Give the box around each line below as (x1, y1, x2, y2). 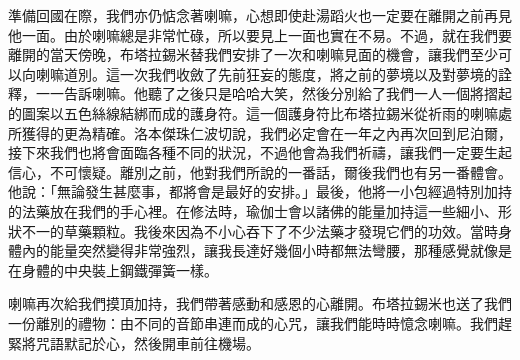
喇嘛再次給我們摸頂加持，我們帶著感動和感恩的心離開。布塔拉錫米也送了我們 (8, 293, 512, 314)
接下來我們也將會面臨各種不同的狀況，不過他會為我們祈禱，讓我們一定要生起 (8, 142, 512, 163)
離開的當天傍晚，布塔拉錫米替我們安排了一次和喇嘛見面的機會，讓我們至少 (8, 44, 498, 65)
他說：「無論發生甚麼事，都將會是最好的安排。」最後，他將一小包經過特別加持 (8, 181, 512, 202)
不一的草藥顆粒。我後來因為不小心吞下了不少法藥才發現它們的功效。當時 (21, 220, 498, 241)
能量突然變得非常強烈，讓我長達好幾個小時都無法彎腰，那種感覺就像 (49, 240, 498, 261)
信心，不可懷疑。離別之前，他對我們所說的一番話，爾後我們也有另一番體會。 (8, 161, 512, 182)
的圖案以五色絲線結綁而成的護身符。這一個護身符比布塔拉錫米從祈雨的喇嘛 (8, 102, 498, 123)
